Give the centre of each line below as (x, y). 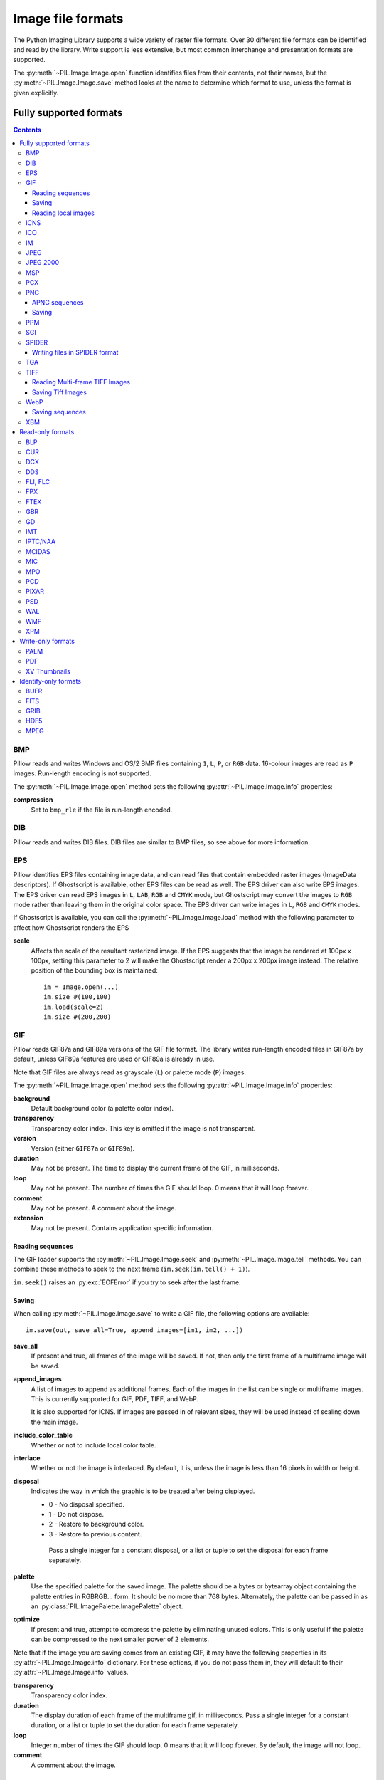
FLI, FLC (38, 482)
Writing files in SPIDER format (75, 352)
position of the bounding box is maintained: (94, 970)
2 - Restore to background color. (96, 1524)
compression (33, 800)
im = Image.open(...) (81, 987)
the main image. (54, 1422)
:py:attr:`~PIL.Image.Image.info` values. (71, 1672)
